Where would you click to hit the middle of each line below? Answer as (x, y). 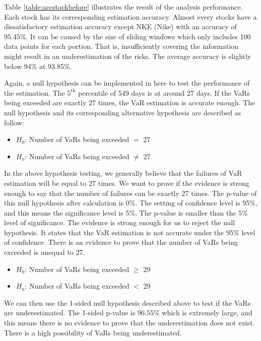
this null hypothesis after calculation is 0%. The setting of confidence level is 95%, (131, 203)
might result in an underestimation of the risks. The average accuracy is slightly (128, 56)
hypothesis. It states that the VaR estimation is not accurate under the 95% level (130, 232)
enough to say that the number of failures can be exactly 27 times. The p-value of (130, 193)
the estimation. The (35, 92)
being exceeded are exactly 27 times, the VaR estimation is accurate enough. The (130, 103)
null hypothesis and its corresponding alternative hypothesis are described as (123, 112)
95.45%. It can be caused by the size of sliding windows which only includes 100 (127, 36)
